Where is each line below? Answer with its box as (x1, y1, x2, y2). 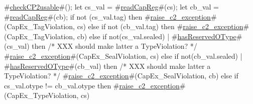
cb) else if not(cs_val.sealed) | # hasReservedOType (77, 31, 236, 41)
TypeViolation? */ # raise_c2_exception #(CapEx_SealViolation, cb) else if (4, 70, 238, 81)
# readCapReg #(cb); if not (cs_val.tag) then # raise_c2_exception (4, 11, 211, 22)
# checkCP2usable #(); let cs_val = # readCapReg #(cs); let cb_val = (4, 2, 219, 12)
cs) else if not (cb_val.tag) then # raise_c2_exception (77, 21, 243, 32)
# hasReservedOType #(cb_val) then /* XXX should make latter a (4, 60, 211, 71)
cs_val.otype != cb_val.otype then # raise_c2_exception (4, 80, 180, 90)
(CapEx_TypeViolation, (4, 90, 79, 100)
